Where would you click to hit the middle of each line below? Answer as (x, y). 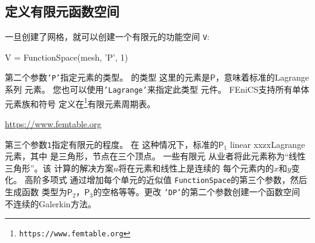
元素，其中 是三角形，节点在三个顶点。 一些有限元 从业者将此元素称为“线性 (155, 156)
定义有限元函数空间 (62, 11)
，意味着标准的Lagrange (262, 77)
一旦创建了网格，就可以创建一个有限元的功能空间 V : (107, 37)
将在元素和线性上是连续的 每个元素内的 (196, 168)
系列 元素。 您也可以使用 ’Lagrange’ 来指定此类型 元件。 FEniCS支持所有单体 (157, 89)
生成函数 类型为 (36, 192)
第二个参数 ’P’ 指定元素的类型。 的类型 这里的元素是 (108, 77)
